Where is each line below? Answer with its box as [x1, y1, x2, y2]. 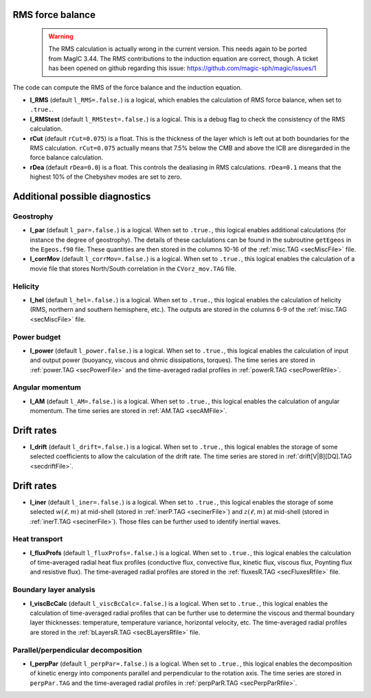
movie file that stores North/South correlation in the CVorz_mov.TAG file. [30, 264, 236, 273]
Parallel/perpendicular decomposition [12, 645, 142, 655]
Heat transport [12, 534, 63, 544]
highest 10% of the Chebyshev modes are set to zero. [30, 172, 182, 181]
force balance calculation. [30, 153, 104, 161]
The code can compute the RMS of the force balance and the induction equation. [12, 83, 243, 91]
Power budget [12, 332, 61, 341]
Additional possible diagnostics [12, 190, 151, 202]
